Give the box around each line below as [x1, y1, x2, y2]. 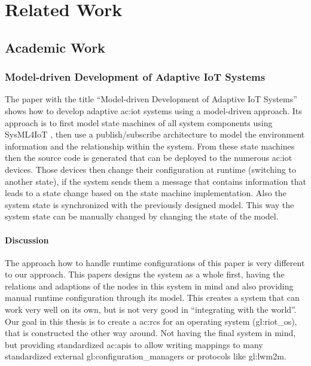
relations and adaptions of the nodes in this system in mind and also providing [5, 279, 294, 292]
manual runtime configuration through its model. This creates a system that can [5, 291, 300, 304]
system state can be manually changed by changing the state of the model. [5, 210, 279, 222]
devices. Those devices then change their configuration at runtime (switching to [5, 163, 296, 175]
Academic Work [5, 38, 105, 56]
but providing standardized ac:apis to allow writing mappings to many [5, 338, 263, 350]
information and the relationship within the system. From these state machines [5, 139, 295, 152]
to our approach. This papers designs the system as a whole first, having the [5, 268, 285, 280]
